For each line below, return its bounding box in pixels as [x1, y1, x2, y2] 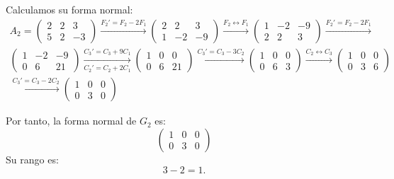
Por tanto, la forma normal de [6, 113, 137, 128]
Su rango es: [6, 151, 59, 166]
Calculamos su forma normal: [6, 2, 133, 16]
